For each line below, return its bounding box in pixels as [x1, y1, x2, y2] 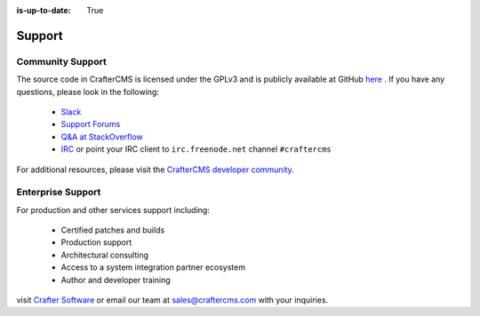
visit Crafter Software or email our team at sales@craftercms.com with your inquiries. [16, 294, 329, 305]
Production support [60, 237, 132, 248]
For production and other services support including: [16, 204, 211, 215]
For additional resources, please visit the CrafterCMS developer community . [16, 164, 295, 175]
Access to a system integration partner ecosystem [60, 262, 246, 273]
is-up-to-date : [16, 5, 71, 15]
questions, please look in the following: [16, 86, 160, 97]
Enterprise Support [16, 186, 101, 199]
